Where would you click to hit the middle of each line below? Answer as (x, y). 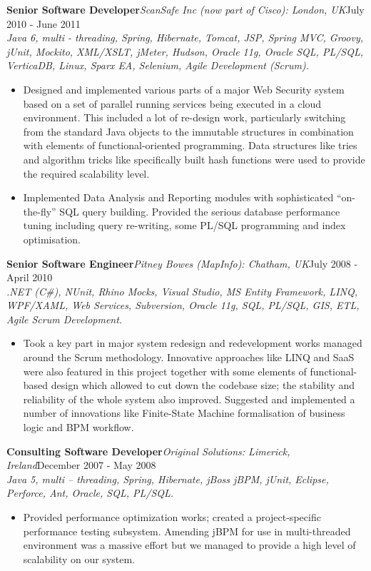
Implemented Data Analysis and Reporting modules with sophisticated (178, 197)
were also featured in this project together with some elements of (165, 371)
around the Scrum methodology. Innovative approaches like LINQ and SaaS (189, 357)
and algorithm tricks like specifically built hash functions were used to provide (194, 159)
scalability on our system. (79, 559)
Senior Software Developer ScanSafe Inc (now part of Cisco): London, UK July (185, 9)
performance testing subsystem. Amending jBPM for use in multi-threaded (187, 531)
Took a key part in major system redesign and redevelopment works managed (193, 343)
